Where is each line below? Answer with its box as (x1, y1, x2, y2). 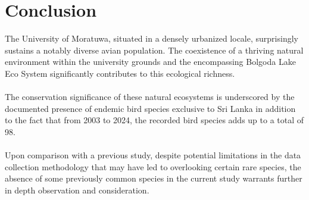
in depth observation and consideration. (5, 183, 149, 196)
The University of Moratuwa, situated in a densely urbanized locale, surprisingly (5, 32, 298, 45)
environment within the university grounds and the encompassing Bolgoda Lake (5, 55, 296, 68)
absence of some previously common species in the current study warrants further (5, 172, 302, 185)
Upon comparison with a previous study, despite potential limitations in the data (5, 149, 301, 161)
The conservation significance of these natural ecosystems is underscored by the (5, 90, 295, 103)
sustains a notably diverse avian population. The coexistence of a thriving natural (5, 43, 304, 56)
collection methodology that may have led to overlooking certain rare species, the (5, 160, 301, 173)
